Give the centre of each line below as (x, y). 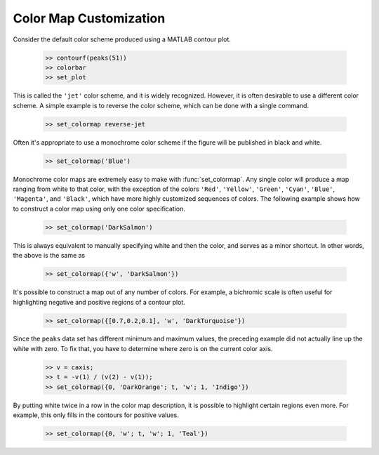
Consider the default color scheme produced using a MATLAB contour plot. (122, 39)
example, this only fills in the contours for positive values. (96, 415)
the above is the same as (49, 256)
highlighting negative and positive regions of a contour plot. (99, 302)
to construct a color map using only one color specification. (99, 209)
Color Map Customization (89, 18)
